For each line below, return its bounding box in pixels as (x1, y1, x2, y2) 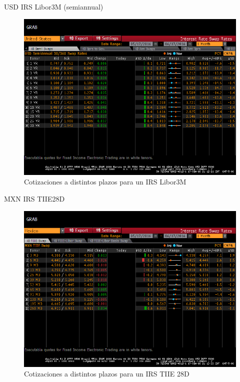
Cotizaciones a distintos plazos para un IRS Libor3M (24, 176, 186, 187)
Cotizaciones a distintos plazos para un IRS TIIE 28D (24, 368, 189, 379)
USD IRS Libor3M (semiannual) (4, 2, 103, 12)
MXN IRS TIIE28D (4, 194, 65, 204)
